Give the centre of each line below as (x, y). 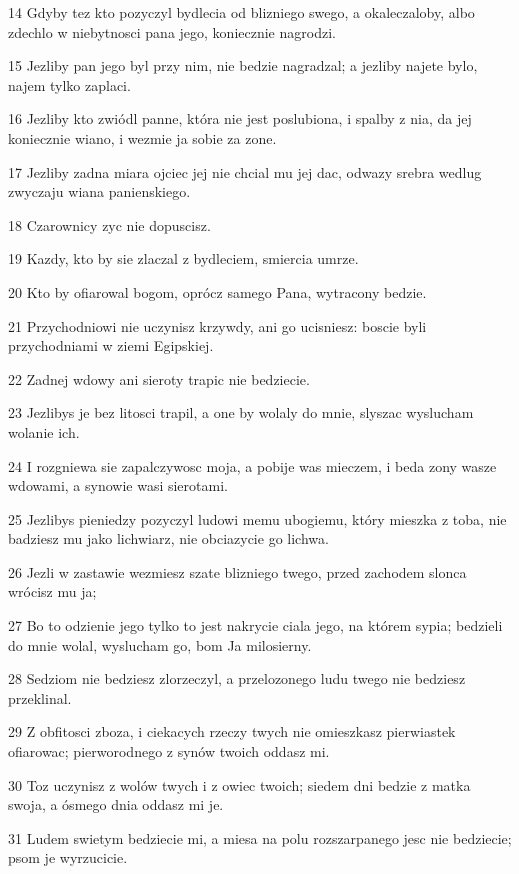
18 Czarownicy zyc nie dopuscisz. (109, 224)
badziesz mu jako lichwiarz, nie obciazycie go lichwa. (168, 538)
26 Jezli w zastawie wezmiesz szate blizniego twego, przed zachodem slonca (237, 571)
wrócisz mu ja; (52, 591)
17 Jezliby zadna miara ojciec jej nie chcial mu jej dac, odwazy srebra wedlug (245, 171)
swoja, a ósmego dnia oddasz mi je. (116, 804)
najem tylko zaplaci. (69, 84)
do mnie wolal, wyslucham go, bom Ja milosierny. (160, 644)
